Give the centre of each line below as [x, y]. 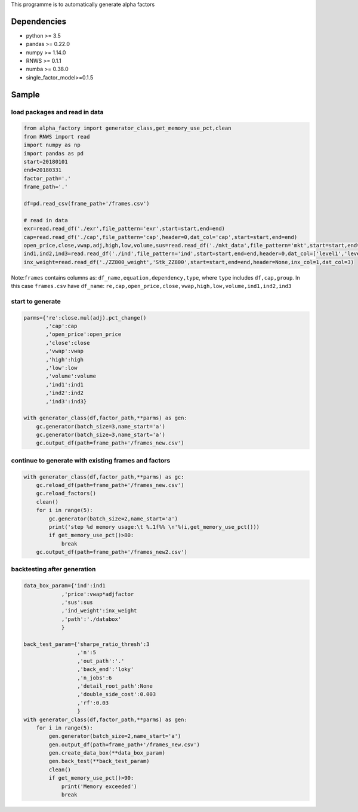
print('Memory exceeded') [99, 786]
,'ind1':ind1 [64, 384]
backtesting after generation [53, 569]
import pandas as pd [53, 153]
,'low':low [61, 368]
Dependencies [39, 21]
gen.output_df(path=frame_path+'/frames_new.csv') [124, 744]
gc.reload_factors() [66, 494]
